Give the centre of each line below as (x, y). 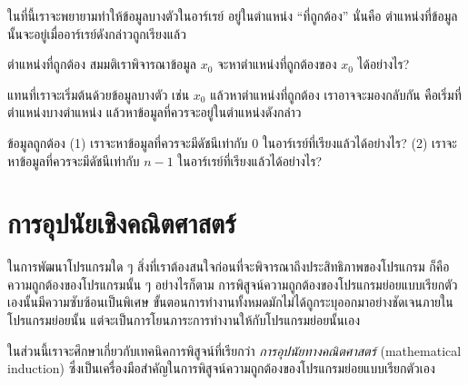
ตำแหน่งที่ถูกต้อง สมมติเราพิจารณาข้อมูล (102, 64)
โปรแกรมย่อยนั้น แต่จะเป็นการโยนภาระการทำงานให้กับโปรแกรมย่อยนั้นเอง (184, 320)
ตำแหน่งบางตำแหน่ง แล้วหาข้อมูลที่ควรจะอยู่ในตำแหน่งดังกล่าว (154, 112)
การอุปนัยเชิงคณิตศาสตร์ (122, 223)
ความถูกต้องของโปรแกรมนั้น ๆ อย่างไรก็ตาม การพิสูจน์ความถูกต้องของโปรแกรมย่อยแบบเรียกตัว (233, 284)
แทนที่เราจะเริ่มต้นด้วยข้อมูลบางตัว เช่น (99, 94)
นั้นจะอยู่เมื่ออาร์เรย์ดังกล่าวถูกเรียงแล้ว (97, 33)
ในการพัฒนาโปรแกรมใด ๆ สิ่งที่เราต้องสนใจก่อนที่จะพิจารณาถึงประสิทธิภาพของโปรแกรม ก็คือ (229, 267)
